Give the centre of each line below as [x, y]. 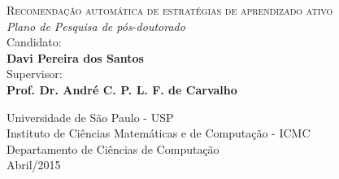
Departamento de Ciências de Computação [113, 148]
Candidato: [34, 42]
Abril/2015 [34, 165]
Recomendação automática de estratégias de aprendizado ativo [170, 10]
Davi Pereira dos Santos [75, 57]
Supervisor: [35, 74]
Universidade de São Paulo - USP [90, 117]
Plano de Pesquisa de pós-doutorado [96, 26]
